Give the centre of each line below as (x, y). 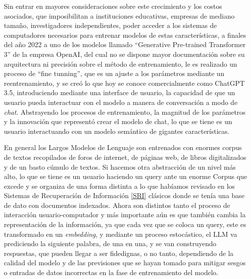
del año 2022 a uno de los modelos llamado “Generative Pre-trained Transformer (125, 44)
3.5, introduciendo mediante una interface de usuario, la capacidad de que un (120, 92)
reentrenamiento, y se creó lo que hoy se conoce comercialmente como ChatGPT (125, 83)
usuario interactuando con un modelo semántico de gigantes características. (117, 131)
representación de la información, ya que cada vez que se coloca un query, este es (125, 224)
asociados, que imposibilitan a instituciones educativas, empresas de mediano (119, 15)
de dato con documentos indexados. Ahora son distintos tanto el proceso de (117, 205)
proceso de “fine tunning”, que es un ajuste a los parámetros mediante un (114, 73)
